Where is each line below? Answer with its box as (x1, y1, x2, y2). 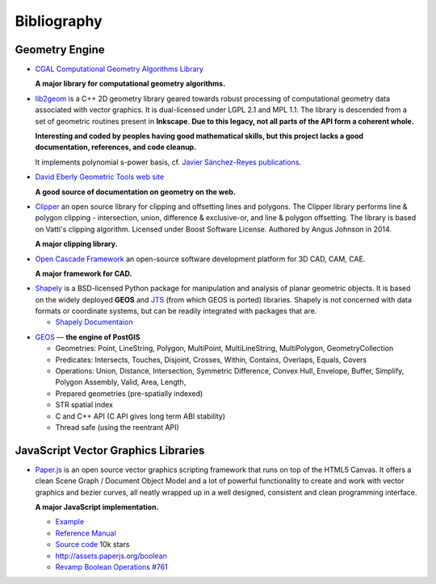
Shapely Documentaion (55, 317, 133, 327)
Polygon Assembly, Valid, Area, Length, (55, 378, 187, 387)
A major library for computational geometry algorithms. (35, 79, 226, 89)
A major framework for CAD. (35, 269, 132, 278)
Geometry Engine (15, 43, 105, 56)
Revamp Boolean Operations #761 (55, 562, 169, 572)
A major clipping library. (35, 239, 118, 249)
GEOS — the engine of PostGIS (35, 332, 140, 342)
